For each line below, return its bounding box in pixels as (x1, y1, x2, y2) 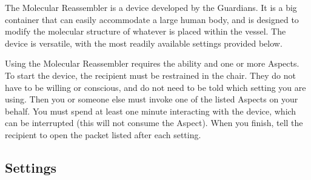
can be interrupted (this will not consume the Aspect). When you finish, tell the (5, 116, 303, 129)
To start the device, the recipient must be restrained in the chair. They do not (5, 68, 296, 81)
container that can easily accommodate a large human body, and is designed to (5, 13, 299, 25)
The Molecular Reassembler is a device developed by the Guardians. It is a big (5, 1, 297, 13)
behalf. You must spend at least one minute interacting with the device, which (5, 104, 296, 117)
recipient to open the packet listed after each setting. (5, 128, 201, 141)
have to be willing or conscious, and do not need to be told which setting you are (5, 81, 306, 93)
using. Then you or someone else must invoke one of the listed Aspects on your (5, 93, 298, 105)
